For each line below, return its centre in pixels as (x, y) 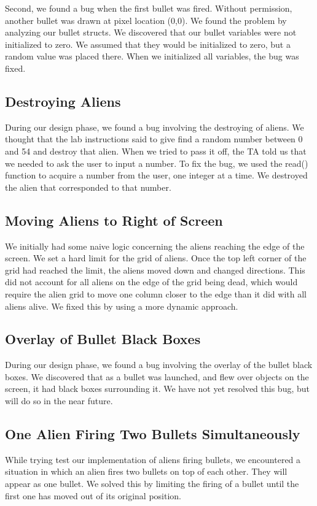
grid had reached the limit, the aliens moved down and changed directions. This (155, 270)
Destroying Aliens (63, 101)
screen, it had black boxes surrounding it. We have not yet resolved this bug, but (158, 389)
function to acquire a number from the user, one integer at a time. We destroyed (156, 175)
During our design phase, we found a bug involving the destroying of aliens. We (155, 127)
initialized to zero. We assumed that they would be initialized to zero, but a (148, 44)
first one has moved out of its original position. (93, 495)
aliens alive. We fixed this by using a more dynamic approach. (122, 306)
